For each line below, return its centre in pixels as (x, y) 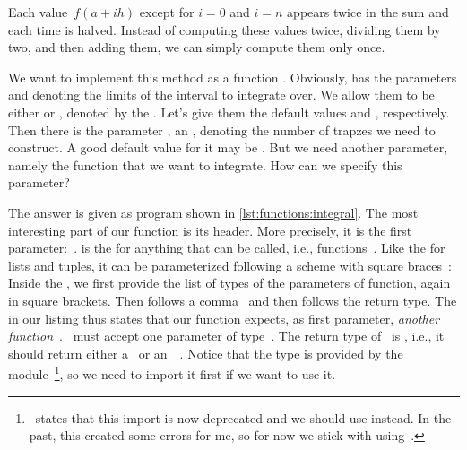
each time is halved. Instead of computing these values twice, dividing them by (225, 29)
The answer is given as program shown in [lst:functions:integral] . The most (213, 212)
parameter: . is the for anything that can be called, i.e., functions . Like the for (227, 248)
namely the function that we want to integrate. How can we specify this (205, 164)
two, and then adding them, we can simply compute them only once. (197, 47)
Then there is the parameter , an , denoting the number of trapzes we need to (222, 130)
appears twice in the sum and (368, 12)
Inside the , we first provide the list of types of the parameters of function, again (229, 283)
